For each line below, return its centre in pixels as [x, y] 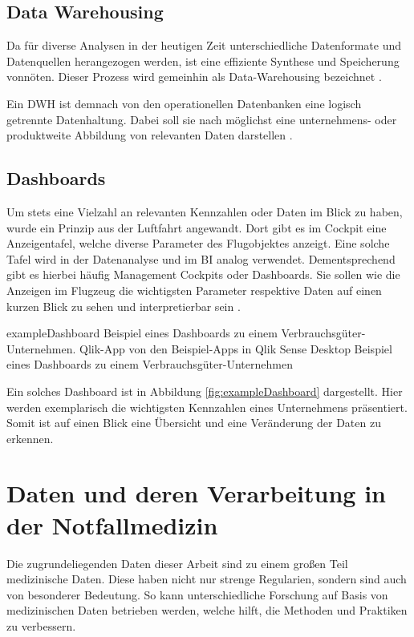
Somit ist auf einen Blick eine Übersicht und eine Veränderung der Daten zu [194, 423]
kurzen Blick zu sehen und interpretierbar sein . [124, 306]
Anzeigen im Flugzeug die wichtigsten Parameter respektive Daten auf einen [194, 290]
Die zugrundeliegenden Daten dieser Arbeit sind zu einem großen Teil [177, 563]
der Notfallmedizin [112, 524]
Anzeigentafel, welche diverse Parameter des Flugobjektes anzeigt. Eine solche [198, 243]
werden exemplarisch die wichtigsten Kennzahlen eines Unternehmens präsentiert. [207, 407]
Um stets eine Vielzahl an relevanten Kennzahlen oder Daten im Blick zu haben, [205, 211]
